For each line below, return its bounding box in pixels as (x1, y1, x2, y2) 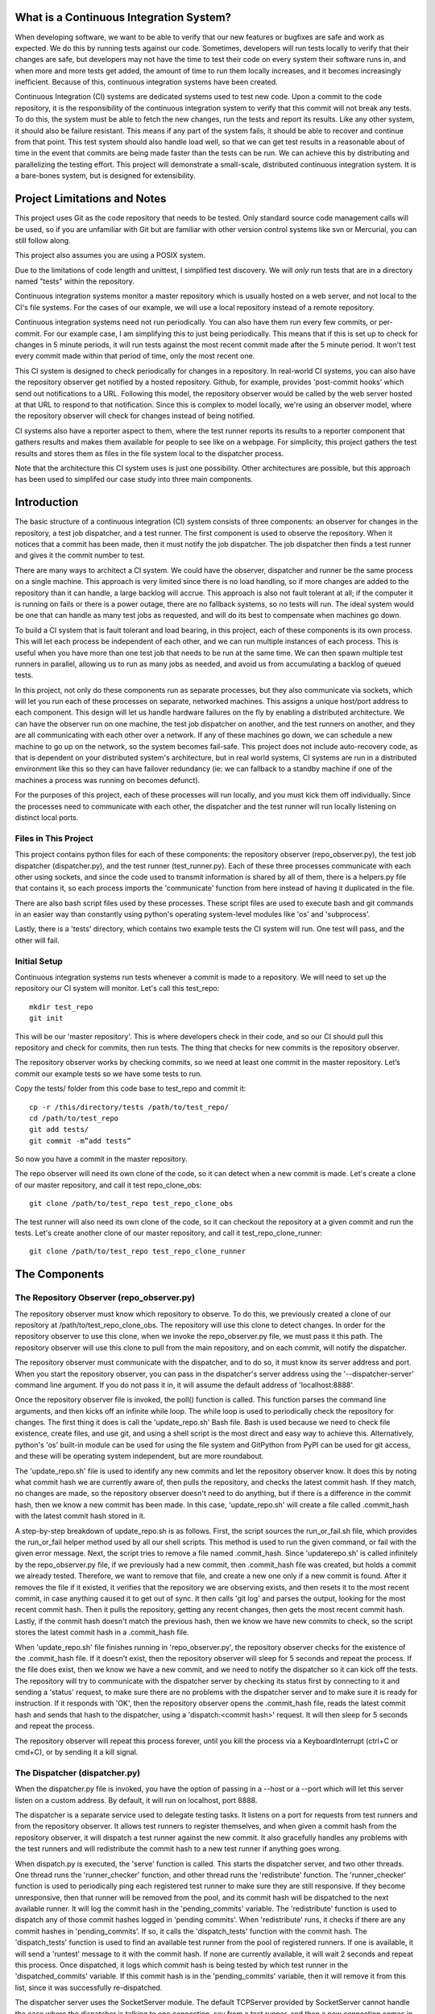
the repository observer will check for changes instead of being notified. (14, 411, 255, 421)
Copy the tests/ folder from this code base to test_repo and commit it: (14, 1084, 246, 1093)
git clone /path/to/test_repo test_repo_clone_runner (29, 1247, 246, 1256)
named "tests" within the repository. (14, 276, 135, 286)
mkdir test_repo (29, 1002, 93, 1011)
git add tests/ (29, 1125, 89, 1134)
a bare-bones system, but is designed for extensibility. (14, 171, 197, 180)
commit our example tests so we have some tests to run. (14, 1068, 203, 1079)
